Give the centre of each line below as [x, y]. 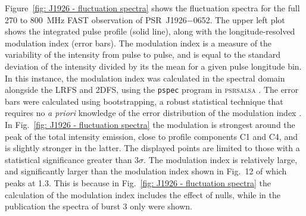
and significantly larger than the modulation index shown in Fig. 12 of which [146, 171]
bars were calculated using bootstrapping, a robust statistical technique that [144, 101]
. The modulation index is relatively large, [221, 159]
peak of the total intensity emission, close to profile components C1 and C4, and [151, 136]
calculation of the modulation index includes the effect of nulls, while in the [143, 194]
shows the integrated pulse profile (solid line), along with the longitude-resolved [150, 31]
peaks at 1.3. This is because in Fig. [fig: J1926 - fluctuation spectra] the [138, 182]
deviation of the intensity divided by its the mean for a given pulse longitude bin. [153, 66]
